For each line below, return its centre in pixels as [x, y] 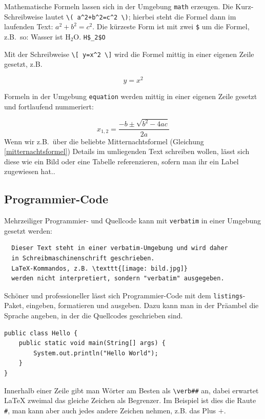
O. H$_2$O [89, 36]
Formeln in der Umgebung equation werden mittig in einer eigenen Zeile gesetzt [131, 96]
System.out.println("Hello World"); [96, 353]
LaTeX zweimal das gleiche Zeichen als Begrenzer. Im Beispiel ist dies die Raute [130, 400]
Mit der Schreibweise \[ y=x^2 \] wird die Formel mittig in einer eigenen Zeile [129, 54]
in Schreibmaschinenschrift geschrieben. [83, 258]
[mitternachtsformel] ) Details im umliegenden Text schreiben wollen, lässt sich [127, 151]
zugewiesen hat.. [30, 171]
